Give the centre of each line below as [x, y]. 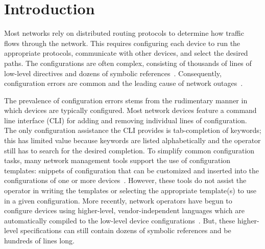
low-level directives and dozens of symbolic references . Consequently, [113, 73]
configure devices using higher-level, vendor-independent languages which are [124, 210]
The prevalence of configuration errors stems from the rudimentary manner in [126, 100]
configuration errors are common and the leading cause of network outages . [124, 83]
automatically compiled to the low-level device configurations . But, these [120, 220]
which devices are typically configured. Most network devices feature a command [130, 110]
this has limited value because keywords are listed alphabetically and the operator [132, 140]
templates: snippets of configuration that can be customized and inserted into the [132, 170]
